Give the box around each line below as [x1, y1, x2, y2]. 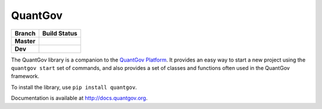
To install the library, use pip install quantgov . [11, 84, 137, 91]
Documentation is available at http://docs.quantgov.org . [11, 95, 148, 102]
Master [14, 37, 36, 45]
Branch [14, 29, 36, 37]
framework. [11, 73, 40, 80]
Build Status [42, 29, 78, 37]
